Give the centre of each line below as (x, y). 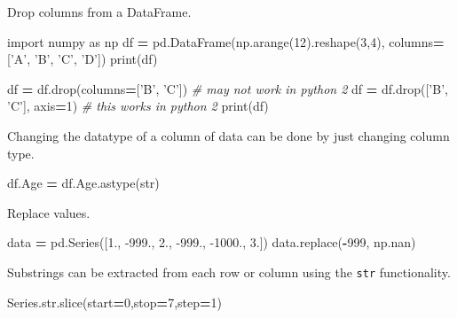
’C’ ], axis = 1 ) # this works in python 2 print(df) (138, 106)
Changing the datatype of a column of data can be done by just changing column (228, 135)
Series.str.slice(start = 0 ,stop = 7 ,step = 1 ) (114, 302)
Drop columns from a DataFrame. (99, 12)
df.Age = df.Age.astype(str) (83, 183)
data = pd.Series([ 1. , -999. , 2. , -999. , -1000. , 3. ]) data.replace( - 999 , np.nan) (212, 242)
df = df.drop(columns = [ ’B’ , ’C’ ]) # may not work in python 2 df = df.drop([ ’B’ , (228, 88)
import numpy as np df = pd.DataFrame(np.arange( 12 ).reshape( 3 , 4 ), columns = (226, 41)
